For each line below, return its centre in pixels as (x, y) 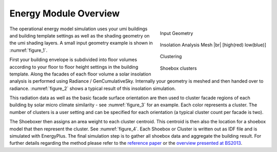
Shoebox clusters (178, 68)
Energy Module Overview (65, 13)
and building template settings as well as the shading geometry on (80, 35)
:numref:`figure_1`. (28, 50)
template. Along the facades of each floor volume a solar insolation (80, 74)
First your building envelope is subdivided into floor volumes (73, 60)
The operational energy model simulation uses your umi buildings (78, 29)
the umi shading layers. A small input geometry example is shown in (81, 43)
